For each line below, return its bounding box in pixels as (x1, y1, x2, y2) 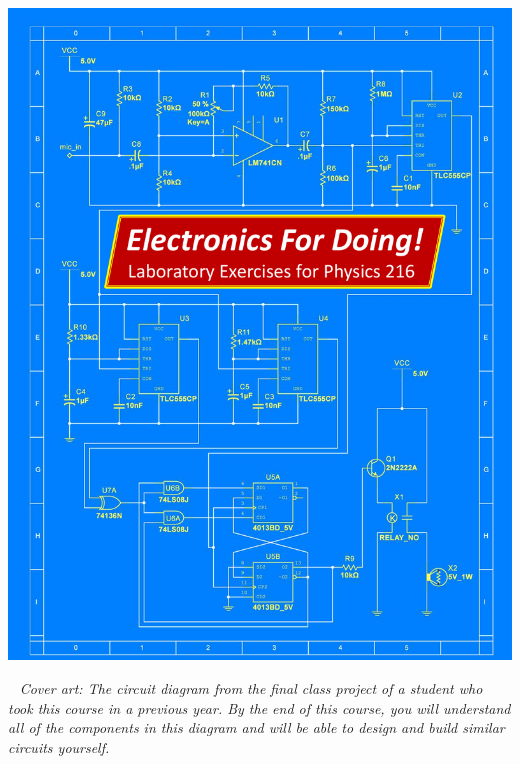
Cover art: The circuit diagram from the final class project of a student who (19, 678, 483, 699)
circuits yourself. (8, 736, 110, 757)
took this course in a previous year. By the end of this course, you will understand (8, 697, 511, 718)
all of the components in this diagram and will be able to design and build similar (8, 717, 505, 738)
